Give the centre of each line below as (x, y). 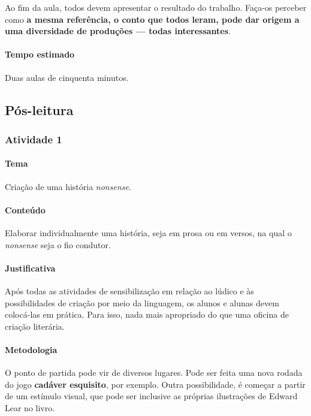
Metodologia (31, 349)
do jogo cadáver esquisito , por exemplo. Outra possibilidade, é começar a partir (155, 384)
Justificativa (30, 268)
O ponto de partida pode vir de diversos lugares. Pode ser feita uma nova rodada (154, 373)
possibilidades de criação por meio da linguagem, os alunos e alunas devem (142, 302)
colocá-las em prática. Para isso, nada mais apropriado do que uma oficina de (147, 314)
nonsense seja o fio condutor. (58, 244)
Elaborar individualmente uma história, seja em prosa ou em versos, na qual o (148, 232)
